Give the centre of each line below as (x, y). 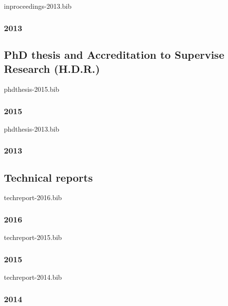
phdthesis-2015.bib (32, 89)
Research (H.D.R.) (52, 69)
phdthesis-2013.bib (32, 128)
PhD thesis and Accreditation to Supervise (114, 54)
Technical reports (48, 177)
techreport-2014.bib (33, 277)
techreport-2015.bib (33, 237)
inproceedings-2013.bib (38, 6)
